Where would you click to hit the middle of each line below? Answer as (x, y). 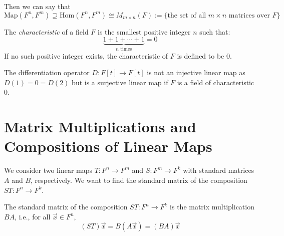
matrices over (249, 15)
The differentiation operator (47, 72)
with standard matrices (219, 170)
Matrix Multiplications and (100, 127)
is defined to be (201, 55)
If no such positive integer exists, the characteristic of (86, 55)
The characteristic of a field (46, 31)
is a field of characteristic (216, 82)
